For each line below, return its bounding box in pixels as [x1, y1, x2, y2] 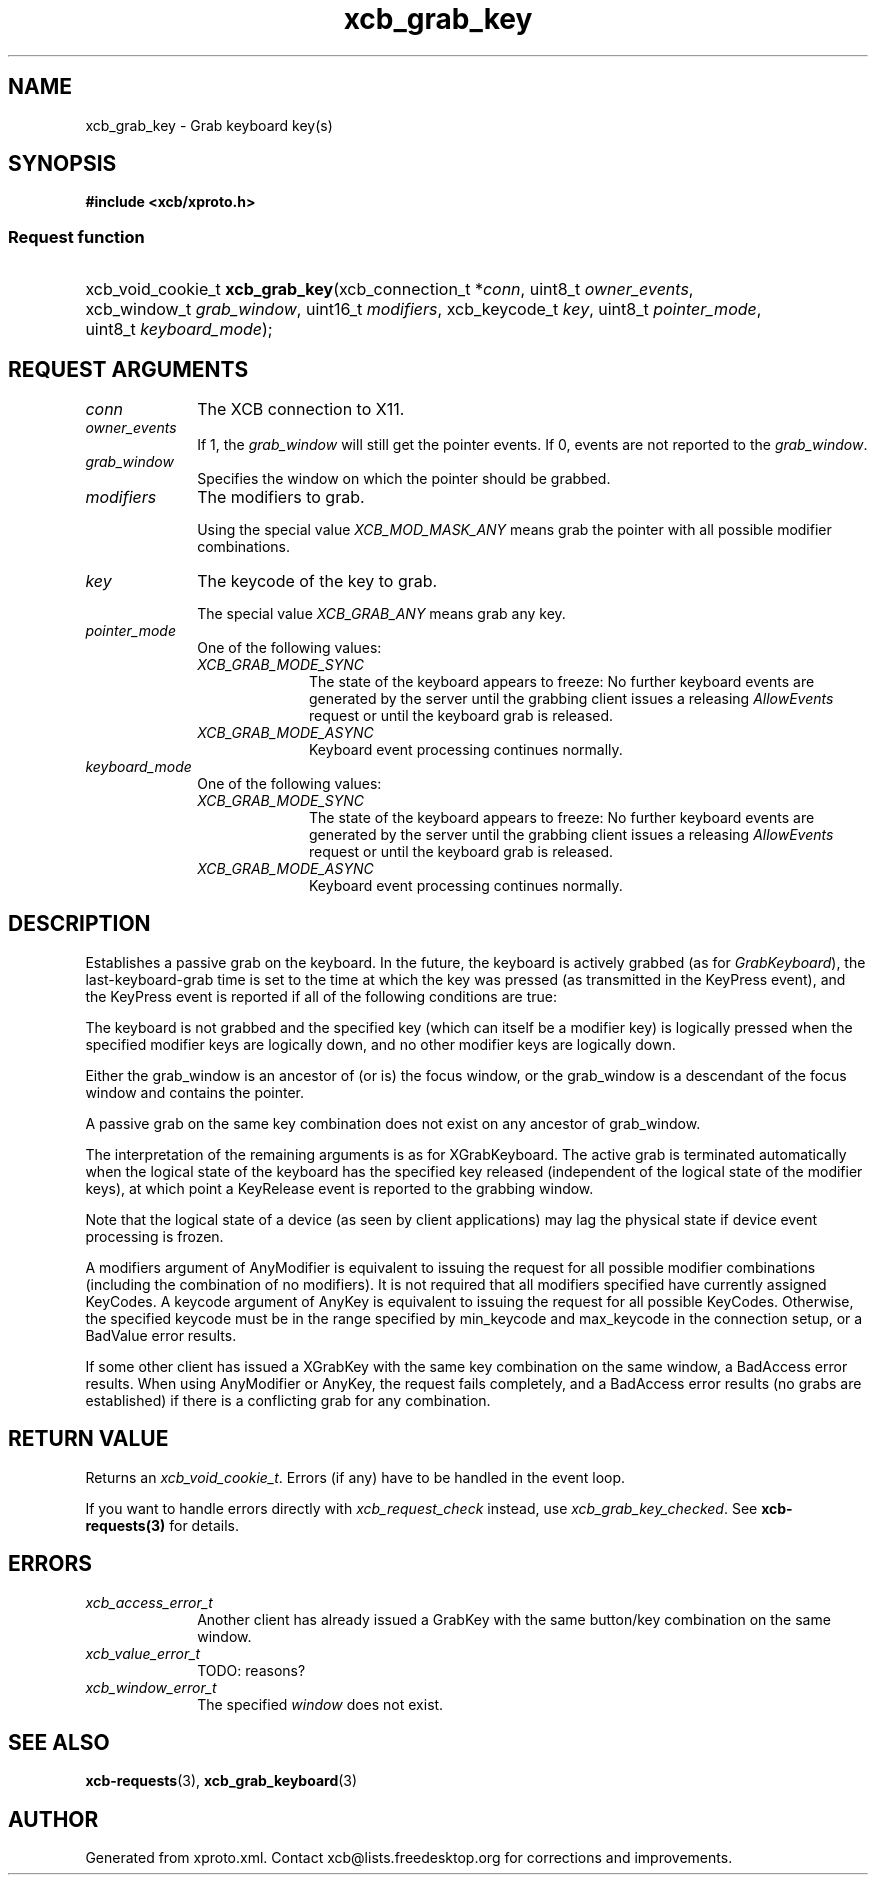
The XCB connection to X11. [197, 399, 405, 420]
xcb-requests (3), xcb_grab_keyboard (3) [85, 1772, 358, 1790]
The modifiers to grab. [197, 487, 365, 508]
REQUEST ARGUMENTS [8, 356, 249, 382]
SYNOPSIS [8, 151, 117, 177]
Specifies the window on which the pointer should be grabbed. [197, 470, 611, 488]
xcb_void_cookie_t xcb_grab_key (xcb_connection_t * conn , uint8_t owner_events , [85, 279, 694, 300]
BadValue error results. [85, 1326, 237, 1344]
